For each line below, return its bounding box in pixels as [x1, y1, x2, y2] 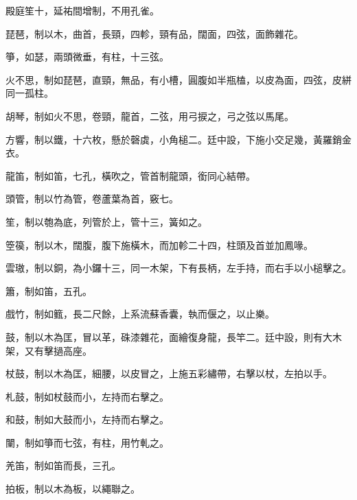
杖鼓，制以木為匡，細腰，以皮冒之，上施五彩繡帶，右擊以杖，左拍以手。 [5, 366, 332, 381]
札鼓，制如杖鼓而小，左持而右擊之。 [5, 389, 169, 403]
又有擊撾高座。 [24, 343, 92, 357]
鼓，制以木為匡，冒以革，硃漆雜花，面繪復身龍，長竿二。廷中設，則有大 [5, 329, 332, 344]
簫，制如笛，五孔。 [5, 283, 92, 298]
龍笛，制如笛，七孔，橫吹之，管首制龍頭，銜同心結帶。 [5, 168, 255, 182]
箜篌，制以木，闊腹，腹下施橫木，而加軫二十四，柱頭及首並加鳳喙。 [5, 237, 313, 252]
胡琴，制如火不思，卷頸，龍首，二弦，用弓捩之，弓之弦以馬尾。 [5, 108, 294, 123]
